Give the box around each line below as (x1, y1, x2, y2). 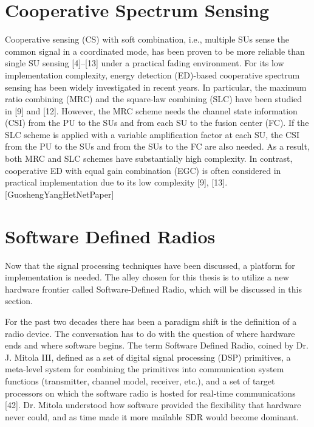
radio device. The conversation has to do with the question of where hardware (5, 327, 295, 339)
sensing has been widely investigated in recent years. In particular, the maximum (5, 80, 307, 93)
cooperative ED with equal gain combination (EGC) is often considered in (5, 164, 281, 176)
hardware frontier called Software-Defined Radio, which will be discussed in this (5, 282, 302, 295)
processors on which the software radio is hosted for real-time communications (5, 386, 296, 399)
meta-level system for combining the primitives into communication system (5, 363, 284, 375)
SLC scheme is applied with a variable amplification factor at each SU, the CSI (5, 128, 299, 141)
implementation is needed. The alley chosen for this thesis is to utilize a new (5, 271, 289, 283)
